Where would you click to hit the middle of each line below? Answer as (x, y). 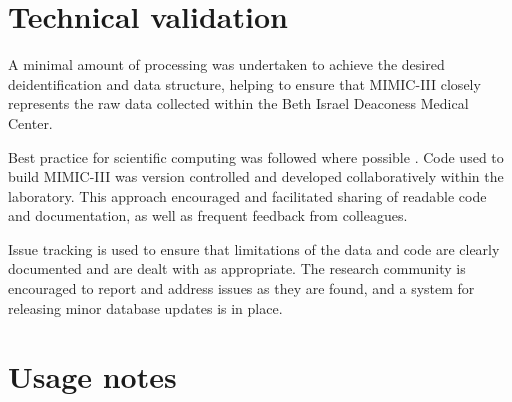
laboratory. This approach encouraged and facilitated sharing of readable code (247, 195)
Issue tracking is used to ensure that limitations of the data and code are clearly (254, 248)
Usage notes (92, 376)
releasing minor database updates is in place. (145, 307)
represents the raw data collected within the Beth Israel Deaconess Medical (238, 103)
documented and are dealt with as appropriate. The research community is (237, 268)
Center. (30, 122)
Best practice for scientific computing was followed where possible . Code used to (256, 156)
